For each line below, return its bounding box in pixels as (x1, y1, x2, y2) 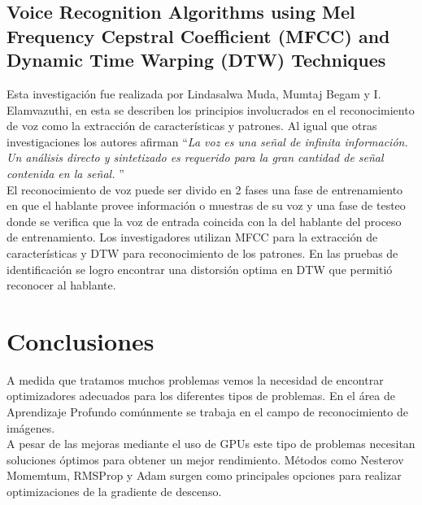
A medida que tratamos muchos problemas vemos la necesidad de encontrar (7, 371, 384, 388)
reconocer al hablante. (7, 276, 116, 294)
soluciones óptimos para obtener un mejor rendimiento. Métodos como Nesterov (7, 451, 404, 468)
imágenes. (7, 419, 55, 436)
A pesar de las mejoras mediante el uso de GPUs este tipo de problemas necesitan (7, 435, 415, 452)
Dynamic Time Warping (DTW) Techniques (7, 47, 386, 72)
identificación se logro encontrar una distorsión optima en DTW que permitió (7, 260, 393, 277)
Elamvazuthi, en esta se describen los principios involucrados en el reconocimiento (7, 101, 415, 118)
